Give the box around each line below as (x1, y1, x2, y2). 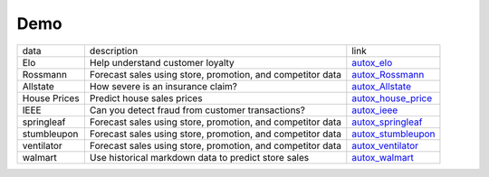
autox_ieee (351, 104, 398, 116)
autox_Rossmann (351, 68, 425, 80)
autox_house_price (351, 91, 433, 104)
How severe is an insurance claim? (89, 79, 237, 92)
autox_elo (351, 56, 393, 69)
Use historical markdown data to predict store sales (89, 151, 310, 163)
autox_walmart (351, 151, 414, 163)
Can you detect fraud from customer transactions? (89, 104, 305, 116)
